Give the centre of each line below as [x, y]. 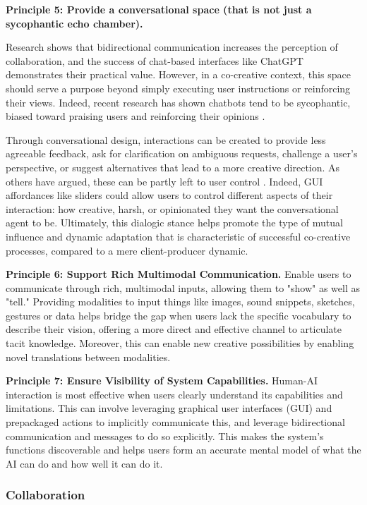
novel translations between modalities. [88, 357]
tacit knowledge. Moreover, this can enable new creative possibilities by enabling [180, 343]
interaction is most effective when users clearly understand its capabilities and [174, 394]
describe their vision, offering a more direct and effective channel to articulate [174, 329]
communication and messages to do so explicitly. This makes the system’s [165, 436]
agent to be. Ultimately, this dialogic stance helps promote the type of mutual [174, 223]
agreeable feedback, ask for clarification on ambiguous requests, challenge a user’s [182, 153]
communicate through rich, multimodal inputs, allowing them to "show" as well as [183, 287]
